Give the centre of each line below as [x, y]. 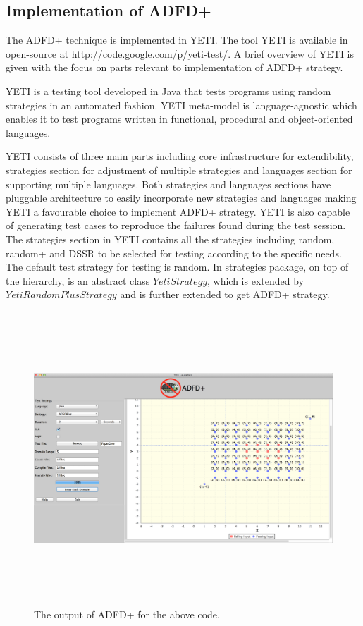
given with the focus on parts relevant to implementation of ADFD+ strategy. [174, 67]
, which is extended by [255, 280]
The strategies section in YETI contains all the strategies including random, [170, 239]
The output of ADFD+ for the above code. [127, 614]
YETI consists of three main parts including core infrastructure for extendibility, [180, 156]
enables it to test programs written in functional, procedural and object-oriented [179, 119]
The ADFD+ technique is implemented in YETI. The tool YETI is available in [177, 40]
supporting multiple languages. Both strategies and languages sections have [168, 184]
